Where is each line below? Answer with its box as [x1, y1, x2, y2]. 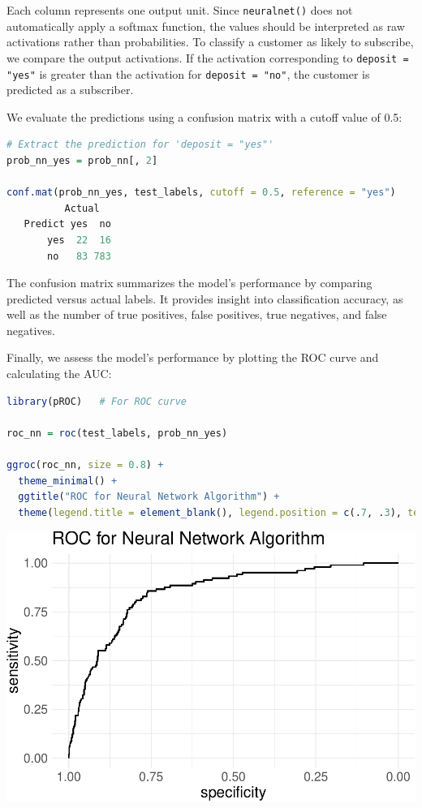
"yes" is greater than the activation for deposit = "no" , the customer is [6, 65, 370, 82]
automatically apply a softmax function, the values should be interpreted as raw [6, 17, 405, 34]
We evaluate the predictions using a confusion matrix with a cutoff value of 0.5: [6, 108, 403, 125]
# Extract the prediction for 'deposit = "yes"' [6, 139, 274, 151]
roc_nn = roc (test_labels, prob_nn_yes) [6, 427, 228, 439]
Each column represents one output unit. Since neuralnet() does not [6, 2, 353, 18]
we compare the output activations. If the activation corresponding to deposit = [6, 49, 409, 66]
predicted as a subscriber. [6, 81, 134, 98]
